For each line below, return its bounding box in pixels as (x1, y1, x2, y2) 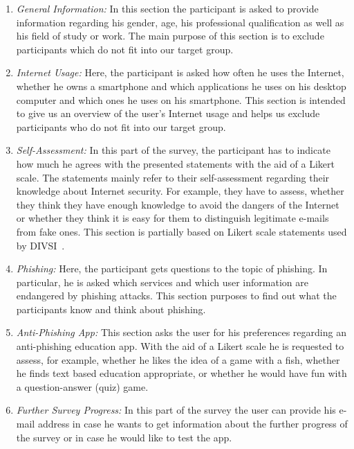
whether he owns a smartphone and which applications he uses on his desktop (16, 78, 346, 93)
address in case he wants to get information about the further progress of (37, 416, 348, 431)
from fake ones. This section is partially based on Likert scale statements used (16, 224, 347, 238)
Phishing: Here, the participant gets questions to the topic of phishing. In (16, 261, 328, 276)
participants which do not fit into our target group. (16, 42, 234, 56)
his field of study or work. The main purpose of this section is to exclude (16, 28, 324, 43)
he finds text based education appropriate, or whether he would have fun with (16, 366, 347, 380)
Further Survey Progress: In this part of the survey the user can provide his (16, 403, 336, 417)
